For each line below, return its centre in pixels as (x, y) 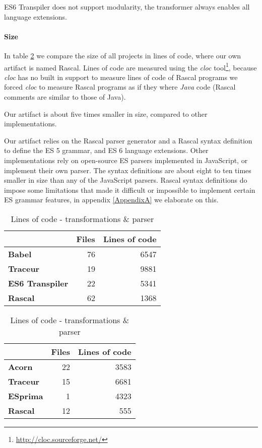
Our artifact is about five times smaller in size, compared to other (106, 114)
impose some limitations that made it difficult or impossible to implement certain (130, 190)
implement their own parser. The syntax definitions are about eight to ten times (128, 170)
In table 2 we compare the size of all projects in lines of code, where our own (123, 55)
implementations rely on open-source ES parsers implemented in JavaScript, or (126, 160)
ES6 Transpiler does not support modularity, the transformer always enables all (127, 7)
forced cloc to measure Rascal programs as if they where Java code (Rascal (120, 87)
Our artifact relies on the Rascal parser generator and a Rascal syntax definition (128, 140)
